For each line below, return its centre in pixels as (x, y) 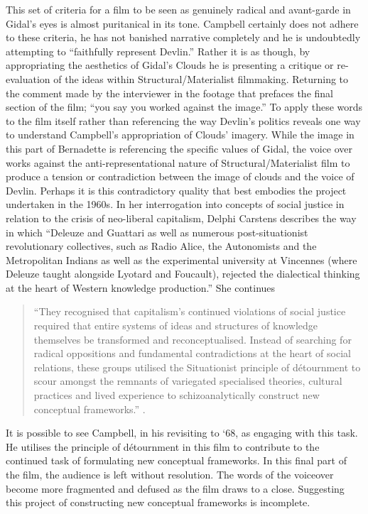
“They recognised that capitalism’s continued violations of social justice (190, 311)
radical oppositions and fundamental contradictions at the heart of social (192, 353)
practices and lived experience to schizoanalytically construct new (177, 395)
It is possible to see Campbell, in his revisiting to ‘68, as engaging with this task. (182, 433)
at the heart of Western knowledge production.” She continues (141, 287)
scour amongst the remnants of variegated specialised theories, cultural (188, 381)
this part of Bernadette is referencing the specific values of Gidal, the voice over (179, 148)
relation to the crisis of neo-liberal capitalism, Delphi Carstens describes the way (181, 218)
